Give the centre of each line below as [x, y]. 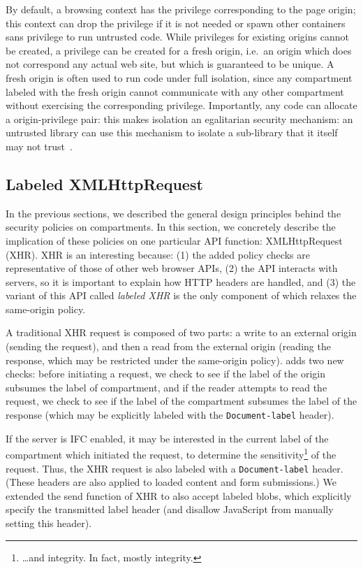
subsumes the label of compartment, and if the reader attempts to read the [166, 387]
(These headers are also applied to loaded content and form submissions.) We [171, 482]
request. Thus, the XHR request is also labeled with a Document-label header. [175, 468]
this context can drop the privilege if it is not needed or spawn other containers [176, 23]
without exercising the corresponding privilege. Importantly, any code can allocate [181, 105]
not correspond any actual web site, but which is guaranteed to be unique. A [170, 64]
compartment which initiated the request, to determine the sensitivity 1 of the [171, 453]
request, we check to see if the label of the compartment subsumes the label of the [181, 401]
